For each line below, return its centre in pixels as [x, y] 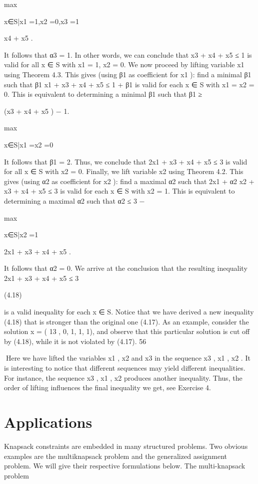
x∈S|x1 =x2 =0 [29, 144]
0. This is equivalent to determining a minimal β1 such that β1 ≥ [103, 94]
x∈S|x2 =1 [21, 234]
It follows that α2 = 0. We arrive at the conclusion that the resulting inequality [126, 268]
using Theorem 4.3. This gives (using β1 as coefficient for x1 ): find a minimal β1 [128, 74]
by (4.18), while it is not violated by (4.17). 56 [75, 341]
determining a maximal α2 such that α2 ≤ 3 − [74, 200]
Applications [48, 422]
